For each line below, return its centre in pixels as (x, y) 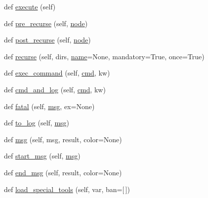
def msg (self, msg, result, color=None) (63, 139)
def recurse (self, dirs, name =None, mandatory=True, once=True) (104, 56)
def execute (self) (30, 6)
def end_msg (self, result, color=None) (63, 172)
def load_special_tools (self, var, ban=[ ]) (67, 189)
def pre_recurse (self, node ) (46, 23)
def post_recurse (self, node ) (47, 40)
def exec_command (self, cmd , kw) (57, 73)
